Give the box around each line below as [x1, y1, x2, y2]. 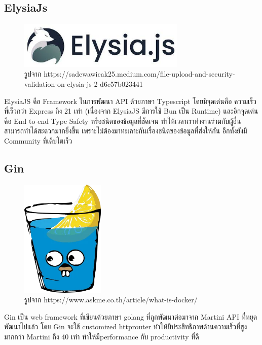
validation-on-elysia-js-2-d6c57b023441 [24, 79, 143, 89]
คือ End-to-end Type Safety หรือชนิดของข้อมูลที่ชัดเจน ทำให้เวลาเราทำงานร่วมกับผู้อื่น [4, 115, 241, 126]
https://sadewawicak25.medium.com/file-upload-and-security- [44, 68, 235, 79]
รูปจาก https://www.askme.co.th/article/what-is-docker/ [24, 294, 198, 305]
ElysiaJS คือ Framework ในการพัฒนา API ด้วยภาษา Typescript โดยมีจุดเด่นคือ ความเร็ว [4, 95, 256, 106]
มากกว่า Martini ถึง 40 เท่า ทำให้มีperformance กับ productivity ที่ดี [4, 331, 199, 342]
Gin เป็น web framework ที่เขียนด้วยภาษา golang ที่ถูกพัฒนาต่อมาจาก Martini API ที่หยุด [4, 311, 257, 322]
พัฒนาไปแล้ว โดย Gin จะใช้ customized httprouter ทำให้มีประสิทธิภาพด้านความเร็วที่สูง [4, 321, 247, 332]
